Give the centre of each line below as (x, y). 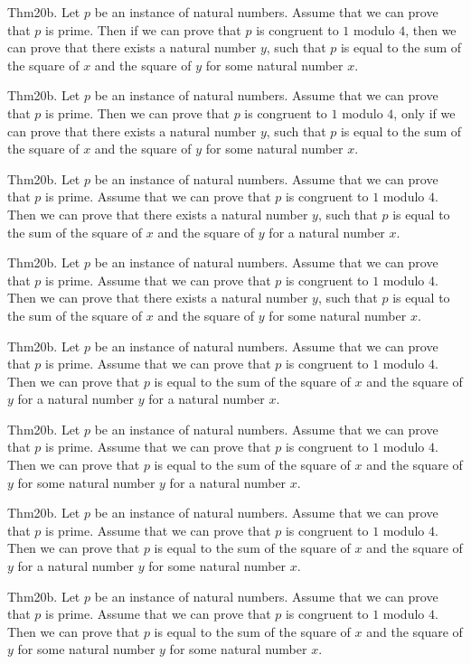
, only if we (424, 112)
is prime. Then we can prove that (137, 112)
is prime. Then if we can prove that (143, 29)
